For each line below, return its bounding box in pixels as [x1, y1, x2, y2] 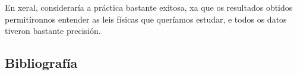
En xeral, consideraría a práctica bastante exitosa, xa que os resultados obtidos [5, 1, 293, 13]
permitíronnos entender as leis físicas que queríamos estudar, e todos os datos [5, 12, 287, 25]
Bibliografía [5, 54, 78, 72]
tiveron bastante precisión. [5, 24, 101, 37]
